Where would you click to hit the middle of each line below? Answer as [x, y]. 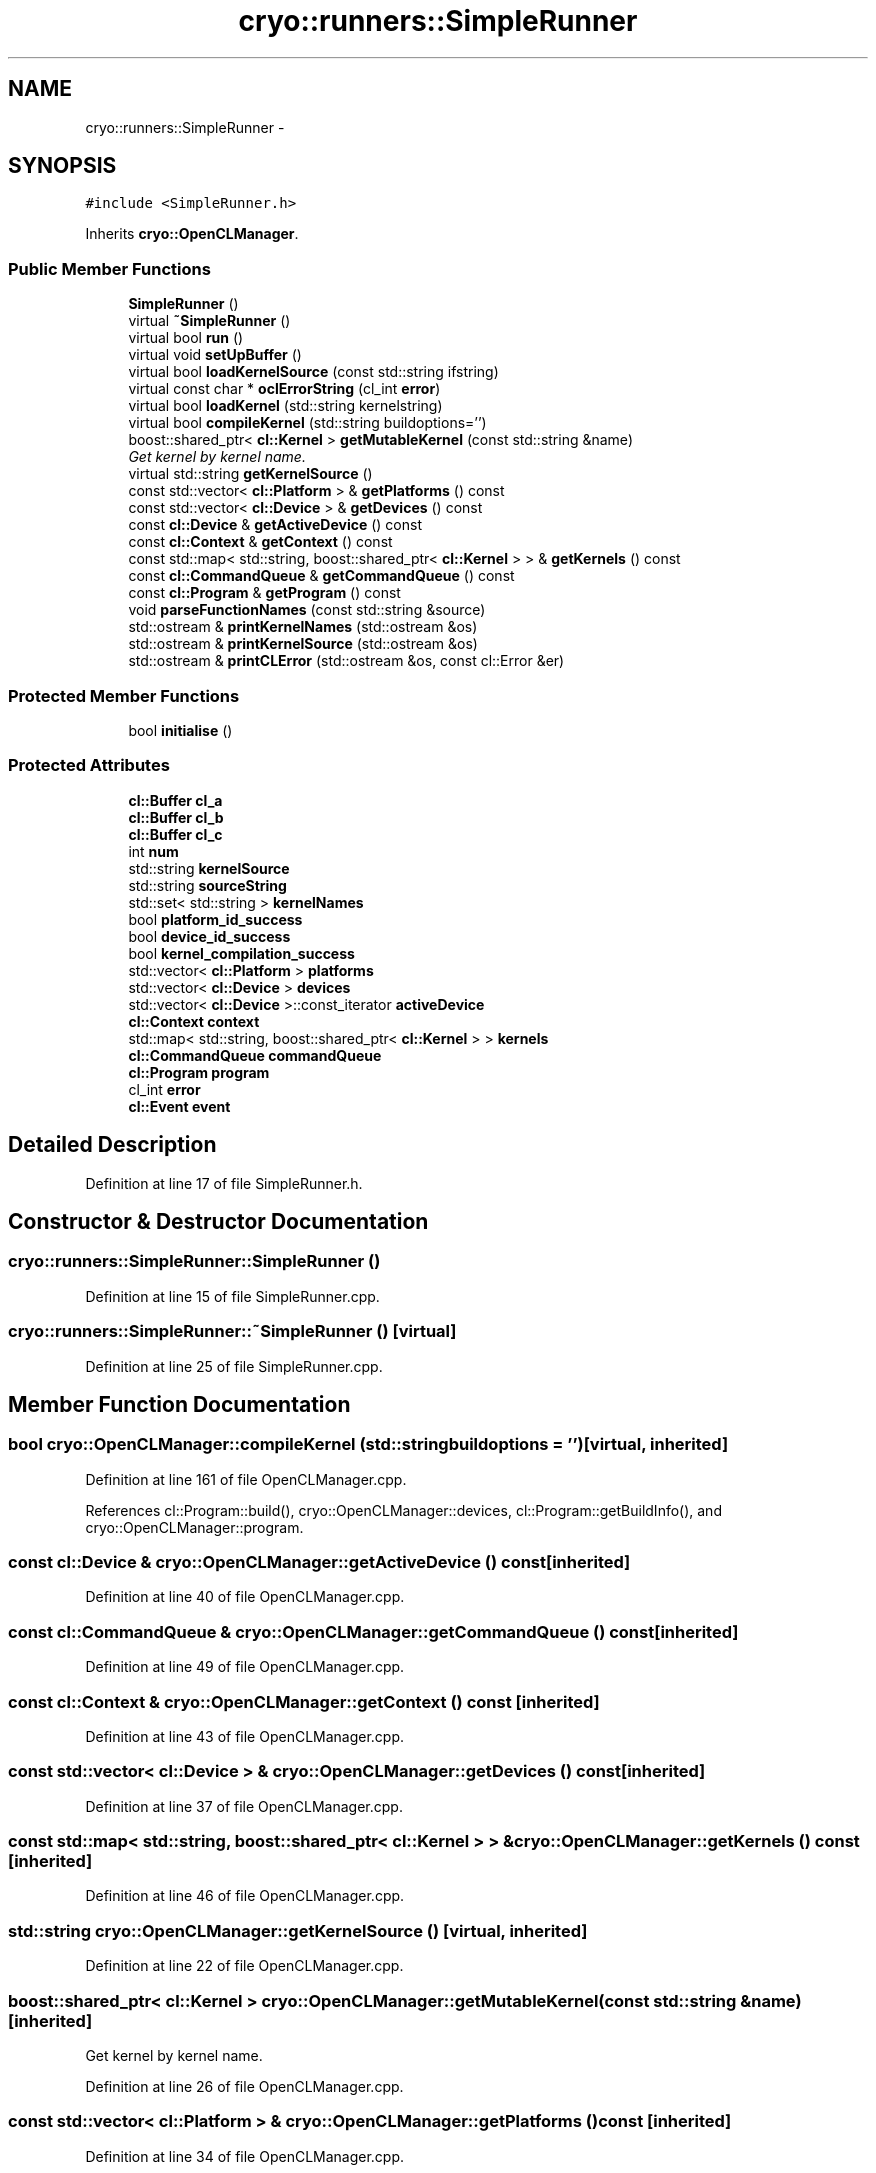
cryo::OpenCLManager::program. [194, 1527]
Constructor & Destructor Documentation [218, 1221]
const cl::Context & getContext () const [260, 542]
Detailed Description [112, 1145]
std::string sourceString [207, 885]
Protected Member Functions [124, 695]
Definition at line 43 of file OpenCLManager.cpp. [245, 1736]
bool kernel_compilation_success [241, 953]
